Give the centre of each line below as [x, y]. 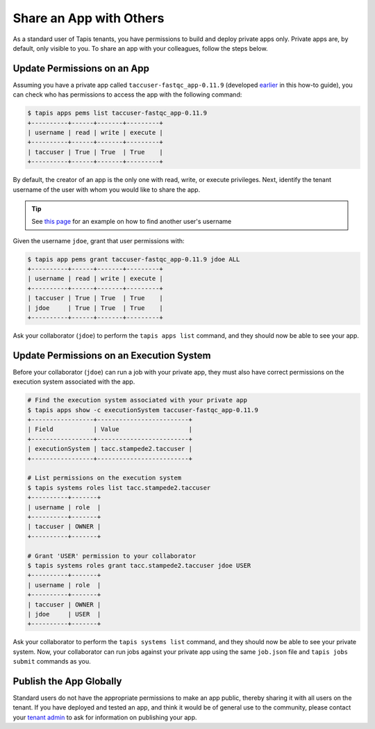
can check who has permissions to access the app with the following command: [127, 95]
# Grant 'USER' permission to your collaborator [112, 556]
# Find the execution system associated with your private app [137, 400]
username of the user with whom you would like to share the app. [107, 189]
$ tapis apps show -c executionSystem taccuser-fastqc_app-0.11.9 [143, 410]
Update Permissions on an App [81, 68]
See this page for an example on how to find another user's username [132, 222]
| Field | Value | [110, 429]
